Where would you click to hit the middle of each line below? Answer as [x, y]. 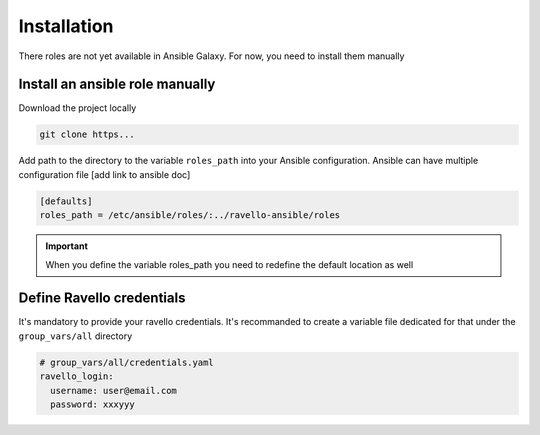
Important [67, 246]
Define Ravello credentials [102, 298]
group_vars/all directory [75, 336]
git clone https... [87, 134]
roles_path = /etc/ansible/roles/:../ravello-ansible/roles [190, 215]
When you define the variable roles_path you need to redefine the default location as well [229, 264]
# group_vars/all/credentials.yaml [126, 362]
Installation [66, 26]
